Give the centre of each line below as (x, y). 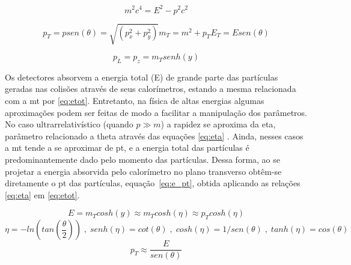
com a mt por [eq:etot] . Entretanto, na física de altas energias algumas (135, 101)
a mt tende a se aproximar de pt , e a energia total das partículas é (127, 148)
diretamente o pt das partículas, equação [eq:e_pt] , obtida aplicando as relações (153, 183)
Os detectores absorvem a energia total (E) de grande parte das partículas (142, 77)
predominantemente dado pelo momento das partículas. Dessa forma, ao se (142, 159)
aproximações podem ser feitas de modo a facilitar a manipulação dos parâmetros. (156, 112)
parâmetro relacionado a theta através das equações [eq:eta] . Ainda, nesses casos (154, 136)
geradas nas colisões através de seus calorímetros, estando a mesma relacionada (151, 89)
